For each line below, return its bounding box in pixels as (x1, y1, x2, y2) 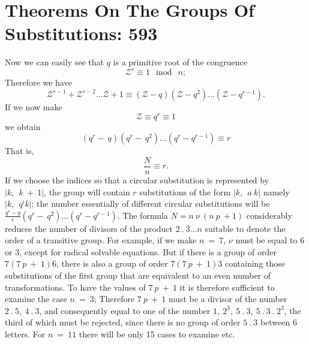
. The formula (117, 209, 168, 221)
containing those (224, 257, 286, 270)
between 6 (260, 316, 297, 328)
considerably (246, 209, 292, 221)
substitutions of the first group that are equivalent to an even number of (5, 269, 271, 282)
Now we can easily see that (5, 56, 104, 68)
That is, (5, 144, 34, 157)
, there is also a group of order (56, 257, 168, 270)
